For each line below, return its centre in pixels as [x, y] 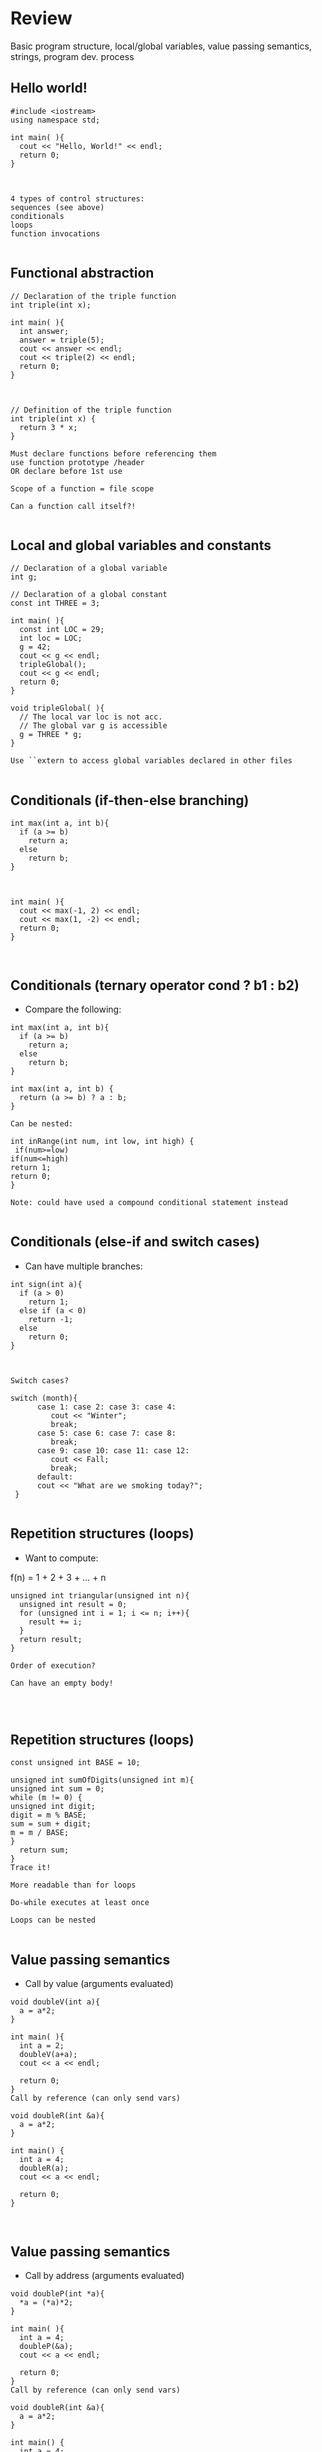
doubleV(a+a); [48, 2055]
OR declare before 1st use [66, 471]
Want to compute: [61, 1558]
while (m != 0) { [46, 1798]
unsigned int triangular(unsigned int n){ [100, 1595]
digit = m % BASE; [48, 1815]
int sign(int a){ [46, 1284]
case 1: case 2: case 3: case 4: [106, 1407]
